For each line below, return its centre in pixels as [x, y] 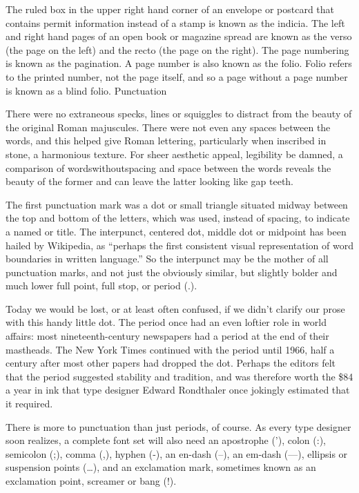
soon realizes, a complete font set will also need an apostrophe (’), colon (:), [166, 440]
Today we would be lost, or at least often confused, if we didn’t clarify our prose [175, 308]
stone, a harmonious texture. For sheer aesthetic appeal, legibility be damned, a [174, 154]
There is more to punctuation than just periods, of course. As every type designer [178, 426]
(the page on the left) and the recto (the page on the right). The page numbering [177, 49]
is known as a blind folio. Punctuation [86, 90]
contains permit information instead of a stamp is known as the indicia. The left [175, 22]
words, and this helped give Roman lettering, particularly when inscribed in [166, 141]
